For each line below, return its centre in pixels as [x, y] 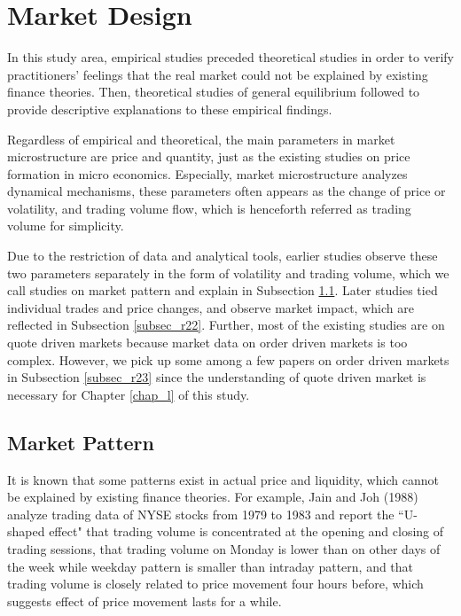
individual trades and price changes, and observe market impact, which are [211, 307]
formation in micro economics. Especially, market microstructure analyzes [207, 173]
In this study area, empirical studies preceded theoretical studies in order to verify [230, 57]
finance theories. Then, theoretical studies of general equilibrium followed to [214, 92]
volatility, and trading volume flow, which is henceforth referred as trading [209, 208]
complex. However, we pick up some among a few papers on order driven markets [228, 359]
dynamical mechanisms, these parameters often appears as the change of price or [227, 191]
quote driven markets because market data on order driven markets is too [207, 343]
